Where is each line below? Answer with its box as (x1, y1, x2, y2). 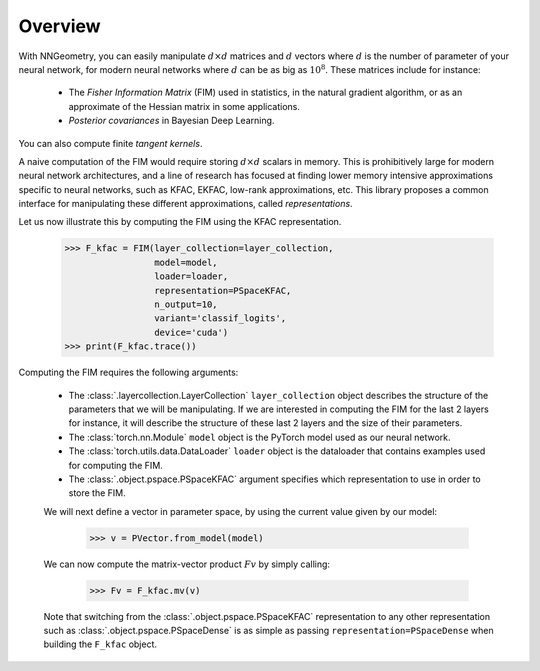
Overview (18, 15, 101, 37)
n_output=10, (153, 299, 219, 310)
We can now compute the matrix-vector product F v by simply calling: (43, 558, 330, 570)
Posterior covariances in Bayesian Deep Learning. (68, 115, 275, 127)
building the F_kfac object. (43, 638, 158, 650)
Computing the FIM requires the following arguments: (18, 366, 239, 379)
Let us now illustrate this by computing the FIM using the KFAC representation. (18, 216, 342, 228)
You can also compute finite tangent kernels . (18, 137, 203, 149)
